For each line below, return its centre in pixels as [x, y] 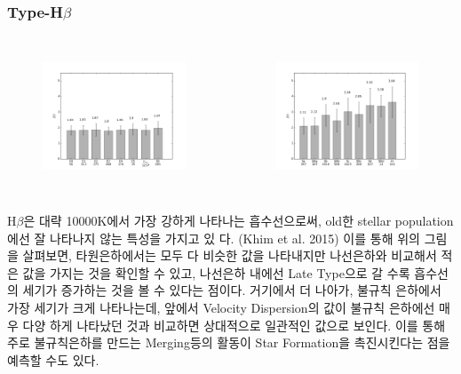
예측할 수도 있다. [53, 359]
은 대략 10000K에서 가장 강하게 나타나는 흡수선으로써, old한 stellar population [238, 220]
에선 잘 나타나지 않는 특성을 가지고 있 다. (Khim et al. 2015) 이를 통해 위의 [214, 238]
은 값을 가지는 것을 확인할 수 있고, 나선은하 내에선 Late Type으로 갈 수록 [209, 272]
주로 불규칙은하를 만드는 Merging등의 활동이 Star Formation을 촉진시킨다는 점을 [229, 342]
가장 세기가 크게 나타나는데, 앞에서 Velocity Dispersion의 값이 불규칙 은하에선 [221, 307]
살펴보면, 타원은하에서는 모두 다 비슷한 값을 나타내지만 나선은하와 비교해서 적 [238, 255]
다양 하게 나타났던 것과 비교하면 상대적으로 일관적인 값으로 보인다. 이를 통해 [234, 325]
